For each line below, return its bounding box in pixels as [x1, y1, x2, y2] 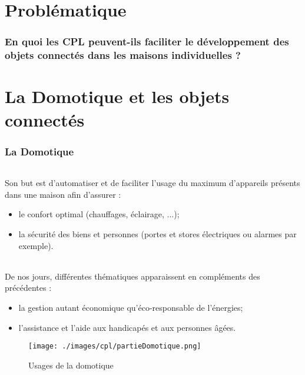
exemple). [18, 239, 54, 251]
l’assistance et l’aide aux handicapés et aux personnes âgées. [18, 321, 236, 333]
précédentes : [5, 281, 52, 294]
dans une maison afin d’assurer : [5, 188, 121, 200]
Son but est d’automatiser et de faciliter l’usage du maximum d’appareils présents [5, 177, 300, 189]
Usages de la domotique [28, 359, 114, 371]
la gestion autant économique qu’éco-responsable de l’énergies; [18, 301, 243, 313]
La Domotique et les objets [5, 84, 230, 108]
